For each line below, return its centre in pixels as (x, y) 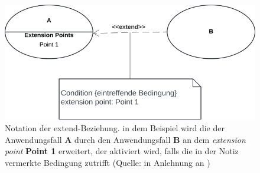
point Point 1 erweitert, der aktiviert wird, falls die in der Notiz (122, 151)
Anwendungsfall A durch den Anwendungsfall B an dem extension (125, 139)
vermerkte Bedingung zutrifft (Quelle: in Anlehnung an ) (108, 162)
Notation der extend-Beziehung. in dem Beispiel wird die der (115, 128)
